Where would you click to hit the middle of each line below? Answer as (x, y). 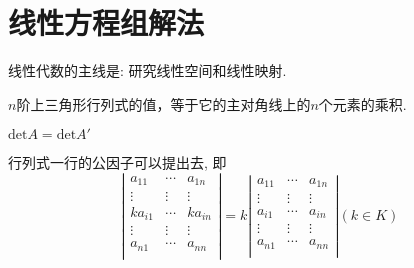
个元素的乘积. (362, 103)
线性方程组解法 (106, 22)
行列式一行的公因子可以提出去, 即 (117, 162)
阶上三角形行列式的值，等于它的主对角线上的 (163, 103)
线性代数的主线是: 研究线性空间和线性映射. (147, 70)
